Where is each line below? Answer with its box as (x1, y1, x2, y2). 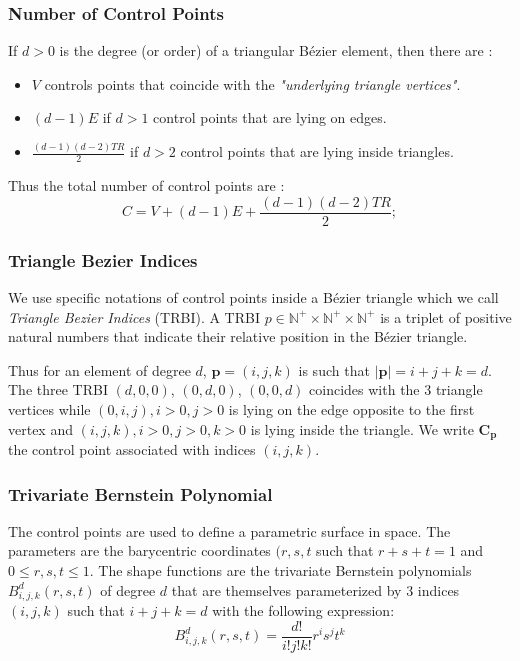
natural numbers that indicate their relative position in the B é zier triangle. (8, 326, 468, 347)
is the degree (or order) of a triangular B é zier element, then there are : (59, 40, 493, 61)
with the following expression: (212, 600, 395, 621)
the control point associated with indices (8, 439, 256, 460)
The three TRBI (8, 379, 108, 400)
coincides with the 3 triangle (309, 379, 483, 400)
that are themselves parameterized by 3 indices (171, 579, 460, 600)
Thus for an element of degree (8, 359, 191, 380)
